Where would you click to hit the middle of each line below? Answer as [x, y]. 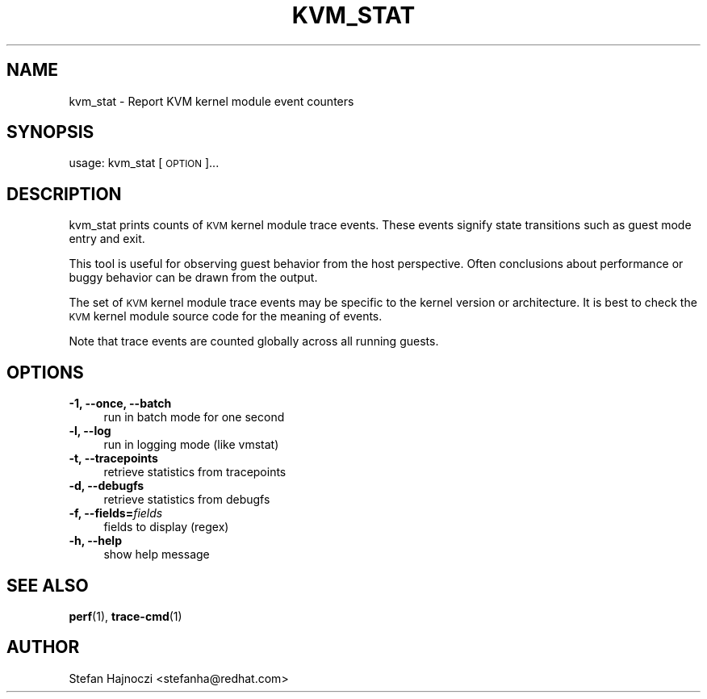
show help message [157, 555]
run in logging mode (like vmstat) [191, 445]
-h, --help [95, 541]
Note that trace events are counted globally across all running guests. [254, 341]
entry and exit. [107, 239]
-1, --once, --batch [120, 404]
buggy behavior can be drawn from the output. [193, 278]
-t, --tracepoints [113, 458]
